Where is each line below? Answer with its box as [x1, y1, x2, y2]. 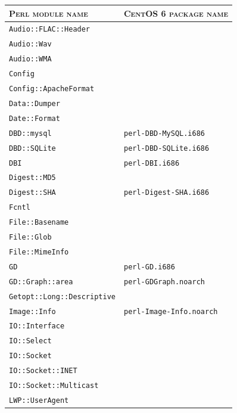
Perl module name [9, 7, 88, 19]
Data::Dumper [9, 99, 60, 108]
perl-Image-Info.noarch [123, 307, 218, 316]
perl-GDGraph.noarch [123, 277, 205, 286]
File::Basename [9, 218, 69, 227]
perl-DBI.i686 [123, 159, 180, 167]
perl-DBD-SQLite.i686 [123, 144, 210, 153]
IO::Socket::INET [9, 367, 77, 375]
